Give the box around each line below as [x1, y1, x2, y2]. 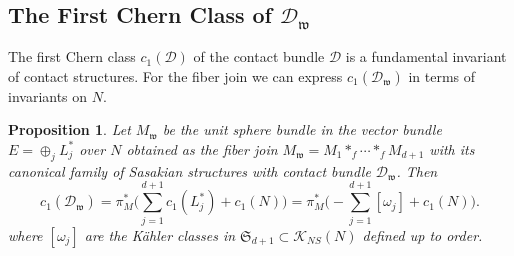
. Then [396, 160, 438, 181]
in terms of [408, 65, 476, 86]
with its [429, 138, 475, 159]
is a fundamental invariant [345, 46, 507, 67]
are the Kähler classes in [84, 224, 236, 245]
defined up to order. [362, 224, 483, 245]
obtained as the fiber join [126, 138, 278, 159]
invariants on [8, 85, 88, 106]
